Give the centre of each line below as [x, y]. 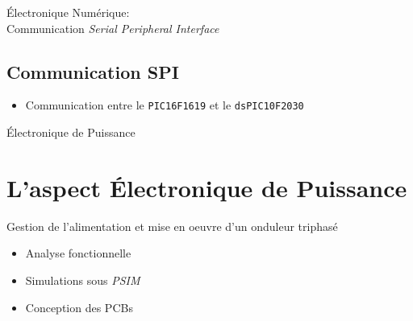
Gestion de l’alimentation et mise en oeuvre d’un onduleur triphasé [172, 226]
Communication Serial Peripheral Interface [113, 28]
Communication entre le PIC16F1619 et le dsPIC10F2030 [165, 105]
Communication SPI [93, 71]
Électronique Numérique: [68, 12]
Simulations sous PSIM [83, 280]
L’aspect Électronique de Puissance [207, 187]
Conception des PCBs [79, 307]
